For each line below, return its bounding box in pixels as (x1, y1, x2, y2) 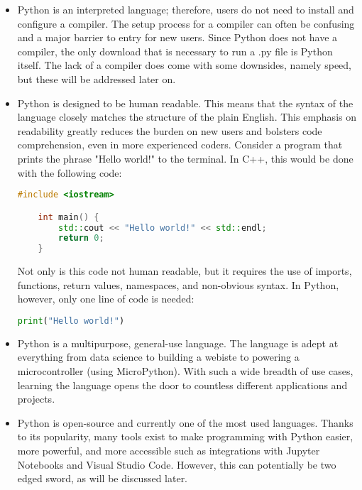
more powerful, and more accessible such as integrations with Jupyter (17, 442, 320, 457)
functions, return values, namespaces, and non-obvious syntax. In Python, (17, 277, 339, 292)
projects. (17, 391, 55, 406)
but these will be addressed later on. (17, 71, 176, 86)
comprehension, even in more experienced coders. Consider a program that (17, 137, 343, 152)
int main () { (38, 212, 99, 222)
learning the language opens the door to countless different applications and (17, 377, 348, 392)
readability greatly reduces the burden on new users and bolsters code (17, 123, 322, 138)
